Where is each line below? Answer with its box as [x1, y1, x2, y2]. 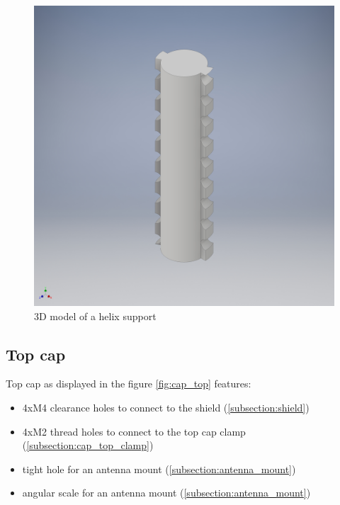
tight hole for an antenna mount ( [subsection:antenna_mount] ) [22, 461, 296, 476]
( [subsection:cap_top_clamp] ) [22, 438, 154, 453]
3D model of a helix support [34, 308, 157, 323]
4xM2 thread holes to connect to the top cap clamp [22, 424, 246, 438]
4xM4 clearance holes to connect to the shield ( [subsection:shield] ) [22, 399, 310, 414]
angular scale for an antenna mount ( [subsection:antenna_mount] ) [22, 485, 311, 500]
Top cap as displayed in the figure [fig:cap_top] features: [6, 376, 251, 391]
